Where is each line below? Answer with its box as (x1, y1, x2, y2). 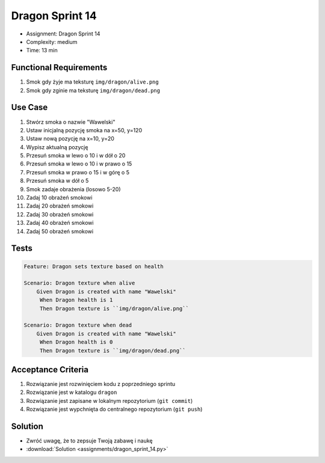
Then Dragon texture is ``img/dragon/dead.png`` (39, 347, 186, 354)
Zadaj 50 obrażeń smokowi (26, 227, 93, 235)
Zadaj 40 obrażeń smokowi (26, 219, 94, 227)
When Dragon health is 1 (39, 296, 113, 304)
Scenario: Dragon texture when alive (23, 280, 135, 287)
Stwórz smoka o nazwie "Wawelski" (26, 118, 116, 126)
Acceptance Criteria (11, 364, 88, 375)
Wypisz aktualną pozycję (26, 143, 88, 150)
